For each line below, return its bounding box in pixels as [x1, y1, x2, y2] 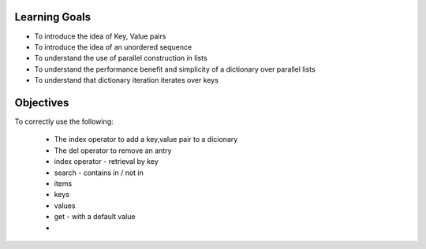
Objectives [14, 95, 69, 110]
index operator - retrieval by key [54, 157, 159, 166]
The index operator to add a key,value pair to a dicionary [54, 135, 238, 144]
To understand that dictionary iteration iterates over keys [34, 76, 219, 85]
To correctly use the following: [14, 117, 114, 126]
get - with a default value [54, 212, 136, 221]
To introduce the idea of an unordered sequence [34, 42, 192, 51]
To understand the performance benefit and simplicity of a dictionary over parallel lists [34, 64, 316, 74]
